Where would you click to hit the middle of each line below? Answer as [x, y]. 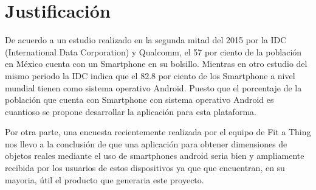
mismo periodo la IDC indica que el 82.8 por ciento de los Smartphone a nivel [150, 75]
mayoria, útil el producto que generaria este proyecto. [105, 179]
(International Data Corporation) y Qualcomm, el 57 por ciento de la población [153, 51]
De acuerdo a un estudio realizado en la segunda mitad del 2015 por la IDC [146, 40]
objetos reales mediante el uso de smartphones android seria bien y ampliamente [155, 156]
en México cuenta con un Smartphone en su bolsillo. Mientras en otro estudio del [156, 64]
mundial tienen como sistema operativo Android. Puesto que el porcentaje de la [153, 87]
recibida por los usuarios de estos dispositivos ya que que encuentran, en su [145, 168]
